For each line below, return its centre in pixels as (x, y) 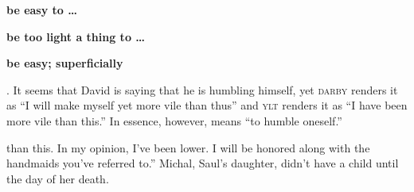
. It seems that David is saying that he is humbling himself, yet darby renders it (202, 89)
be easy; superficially (65, 63)
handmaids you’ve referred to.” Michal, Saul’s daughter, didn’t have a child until (203, 163)
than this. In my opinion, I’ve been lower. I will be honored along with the (188, 147)
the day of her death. (58, 178)
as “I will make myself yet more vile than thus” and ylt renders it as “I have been (207, 105)
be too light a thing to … (76, 36)
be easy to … (42, 10)
